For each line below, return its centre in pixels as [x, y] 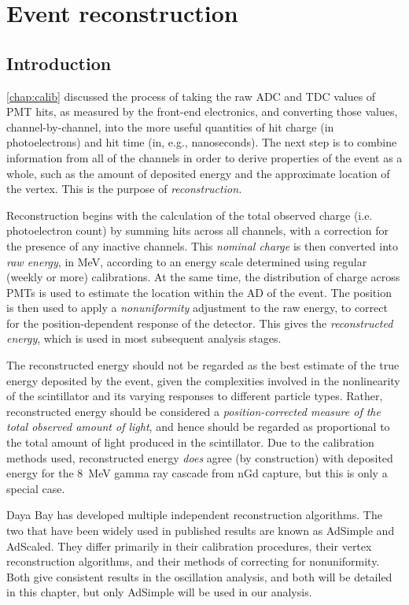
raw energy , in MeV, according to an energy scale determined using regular [187, 261]
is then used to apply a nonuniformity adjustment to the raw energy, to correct [197, 308]
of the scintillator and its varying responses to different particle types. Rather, [195, 396]
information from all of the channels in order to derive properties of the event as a [204, 157]
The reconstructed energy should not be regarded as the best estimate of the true [203, 365]
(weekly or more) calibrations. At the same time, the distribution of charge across [203, 277]
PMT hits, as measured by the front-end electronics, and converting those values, [202, 111]
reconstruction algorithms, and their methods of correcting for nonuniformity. [193, 561]
